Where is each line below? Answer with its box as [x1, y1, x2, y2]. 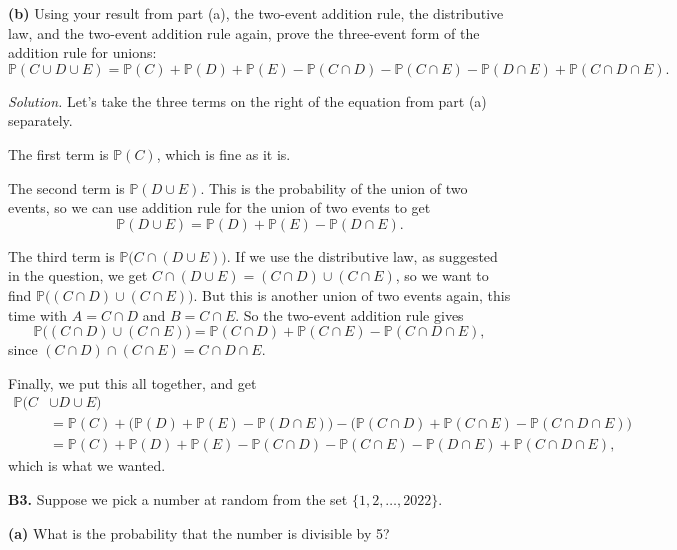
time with [8, 304, 68, 325]
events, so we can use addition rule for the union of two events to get [8, 197, 431, 218]
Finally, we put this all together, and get [8, 372, 257, 393]
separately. [8, 110, 73, 131]
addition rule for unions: [8, 42, 157, 63]
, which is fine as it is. [156, 143, 291, 164]
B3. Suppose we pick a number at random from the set [8, 489, 348, 509]
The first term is [8, 143, 109, 164]
